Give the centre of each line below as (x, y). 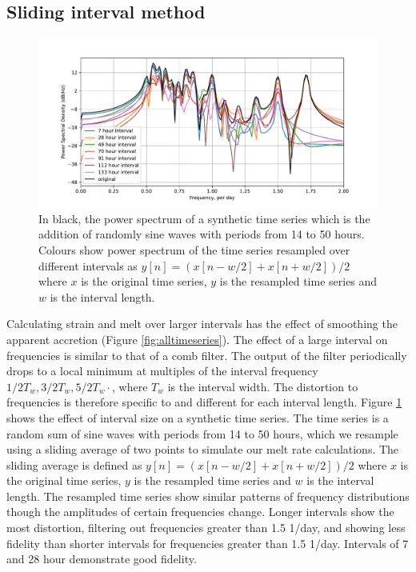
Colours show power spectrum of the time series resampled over (194, 249)
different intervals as (88, 265)
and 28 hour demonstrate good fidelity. (102, 559)
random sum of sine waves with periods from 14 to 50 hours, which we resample (202, 433)
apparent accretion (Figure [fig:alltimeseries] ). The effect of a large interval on (197, 339)
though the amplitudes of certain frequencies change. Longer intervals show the (200, 512)
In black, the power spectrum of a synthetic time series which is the (204, 218)
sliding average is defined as (74, 464)
